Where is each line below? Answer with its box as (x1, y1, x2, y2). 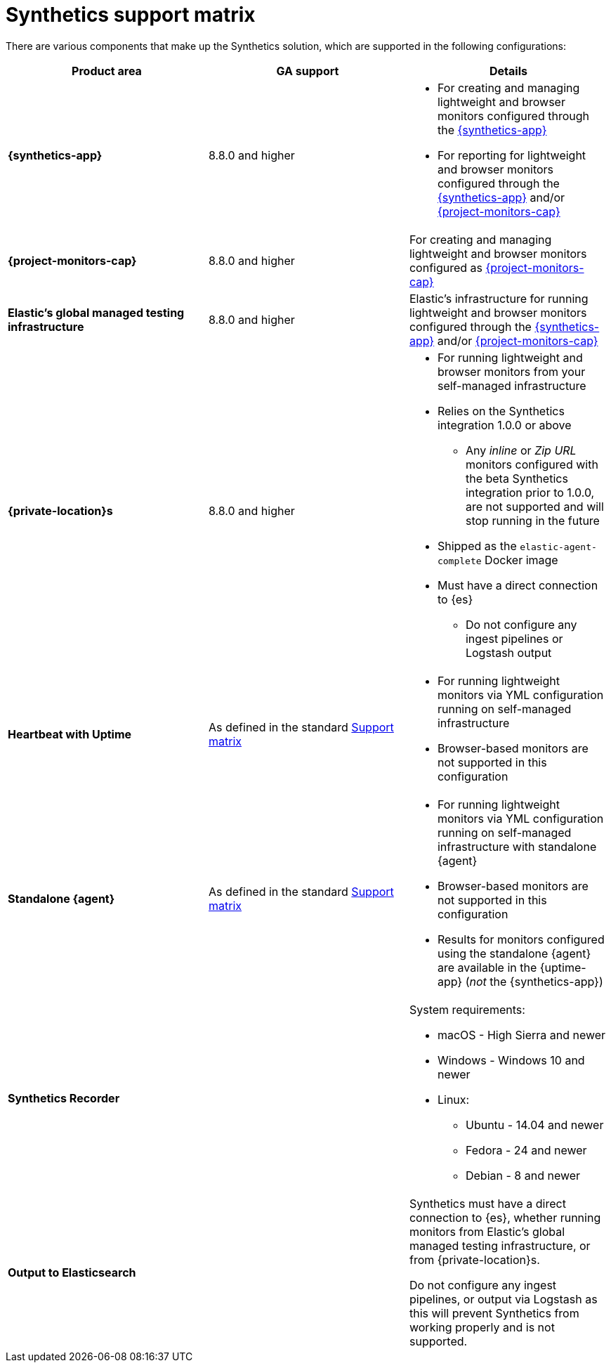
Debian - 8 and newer (465, 1168, 581, 1183)
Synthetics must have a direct (409, 1196, 566, 1211)
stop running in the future (465, 513, 600, 528)
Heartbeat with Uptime (8, 727, 132, 741)
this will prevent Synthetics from (409, 1305, 579, 1320)
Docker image (485, 552, 558, 567)
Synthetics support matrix (6, 3, 256, 27)
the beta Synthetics (465, 471, 568, 486)
